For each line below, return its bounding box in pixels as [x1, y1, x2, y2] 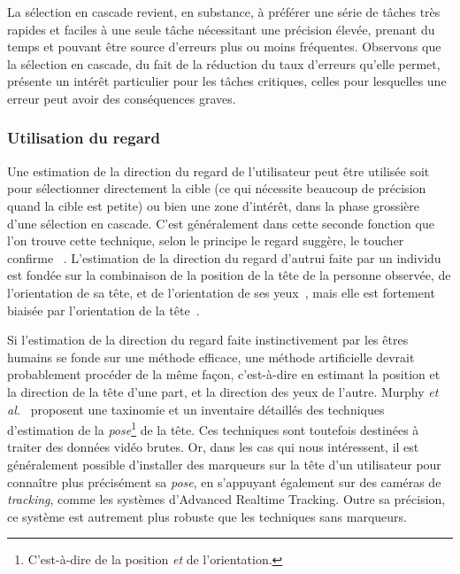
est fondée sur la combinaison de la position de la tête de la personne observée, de [7, 266, 451, 284]
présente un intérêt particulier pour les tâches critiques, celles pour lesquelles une [7, 72, 447, 90]
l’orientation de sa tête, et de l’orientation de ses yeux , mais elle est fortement [7, 283, 435, 301]
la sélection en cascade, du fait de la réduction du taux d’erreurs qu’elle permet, [7, 54, 441, 73]
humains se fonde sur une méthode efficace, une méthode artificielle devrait [7, 347, 415, 366]
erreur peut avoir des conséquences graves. [7, 89, 236, 107]
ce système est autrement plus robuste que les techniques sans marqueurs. [7, 507, 407, 525]
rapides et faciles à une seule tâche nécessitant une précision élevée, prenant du [7, 19, 435, 38]
